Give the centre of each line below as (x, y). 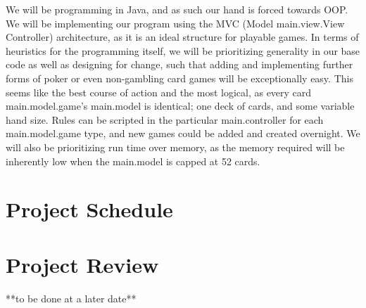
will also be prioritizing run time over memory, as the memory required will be (175, 147)
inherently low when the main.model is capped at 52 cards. (133, 161)
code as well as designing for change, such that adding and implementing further (179, 64)
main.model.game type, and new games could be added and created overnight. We (183, 133)
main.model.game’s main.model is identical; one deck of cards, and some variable (180, 106)
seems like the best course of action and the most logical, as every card (159, 92)
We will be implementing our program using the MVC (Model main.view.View (175, 23)
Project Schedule (89, 209)
